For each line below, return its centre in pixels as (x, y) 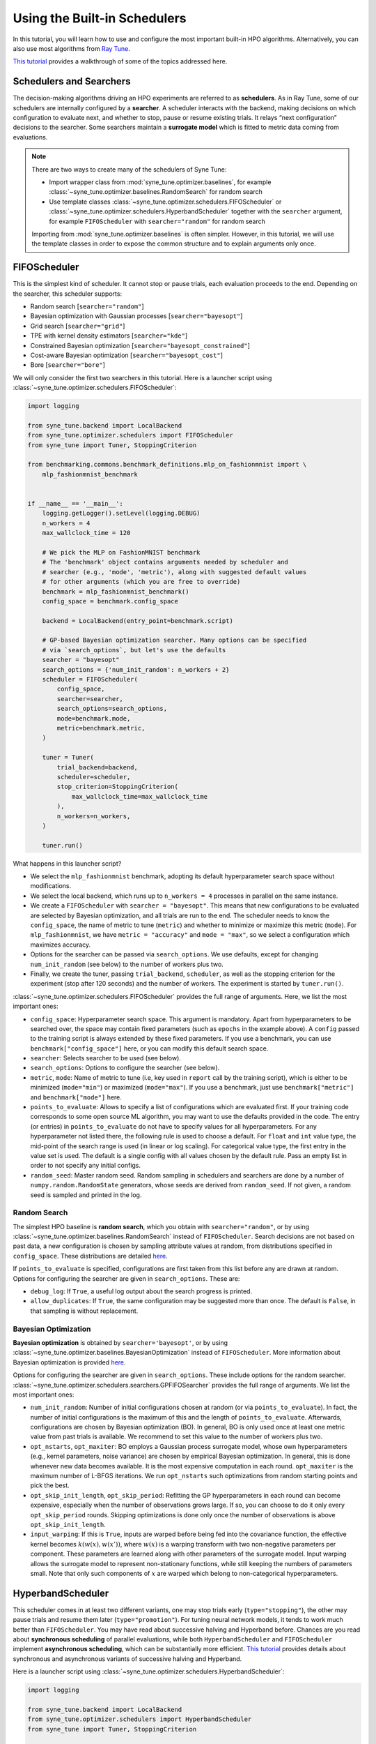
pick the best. (50, 1485)
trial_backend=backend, (97, 767)
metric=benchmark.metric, (101, 728)
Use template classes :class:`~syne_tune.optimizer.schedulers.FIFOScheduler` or (165, 202)
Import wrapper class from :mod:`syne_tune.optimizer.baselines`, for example (160, 182)
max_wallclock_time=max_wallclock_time (140, 796)
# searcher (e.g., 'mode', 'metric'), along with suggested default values (174, 572)
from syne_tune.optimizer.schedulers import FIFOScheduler (130, 435)
